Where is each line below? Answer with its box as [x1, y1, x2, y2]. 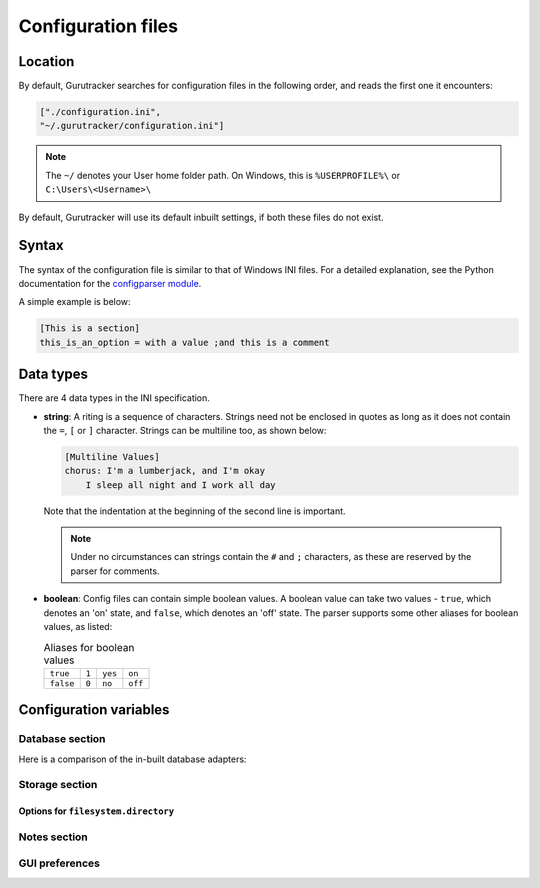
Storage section [18, 778, 98, 792]
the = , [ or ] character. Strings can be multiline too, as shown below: [43, 424, 327, 436]
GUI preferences [18, 856, 100, 870]
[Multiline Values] [64, 451, 160, 462]
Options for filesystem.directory [18, 805, 175, 817]
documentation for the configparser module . [18, 277, 202, 289]
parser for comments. [70, 565, 160, 577]
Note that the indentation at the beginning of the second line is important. [43, 505, 346, 517]
